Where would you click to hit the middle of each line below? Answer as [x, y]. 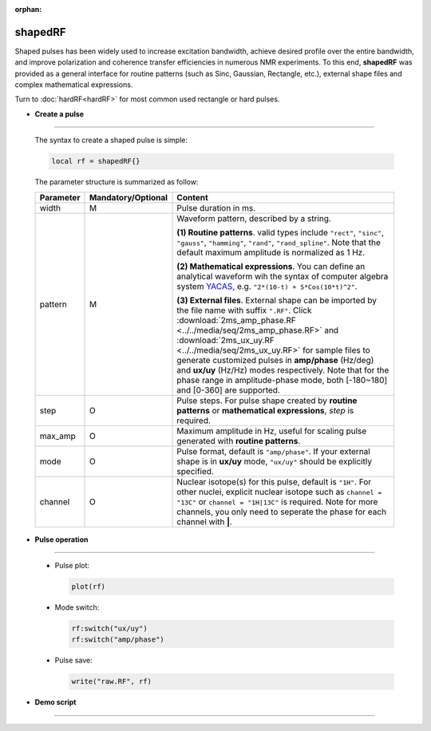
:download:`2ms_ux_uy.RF [225, 340]
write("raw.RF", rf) [111, 682]
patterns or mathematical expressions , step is [265, 410]
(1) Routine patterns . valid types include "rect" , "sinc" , [281, 232]
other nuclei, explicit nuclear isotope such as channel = [279, 492]
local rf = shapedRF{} [96, 161]
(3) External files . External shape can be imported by [277, 300]
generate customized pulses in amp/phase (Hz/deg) [275, 360]
